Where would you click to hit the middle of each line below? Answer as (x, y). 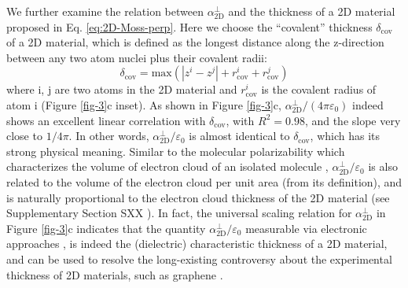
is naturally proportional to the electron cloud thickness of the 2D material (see (198, 197)
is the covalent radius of (319, 89)
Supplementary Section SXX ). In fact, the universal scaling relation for (179, 213)
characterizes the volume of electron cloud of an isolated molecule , (167, 166)
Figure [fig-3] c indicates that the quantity (106, 228)
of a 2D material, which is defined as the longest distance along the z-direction (195, 42)
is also (383, 166)
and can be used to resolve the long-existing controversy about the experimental (199, 258)
